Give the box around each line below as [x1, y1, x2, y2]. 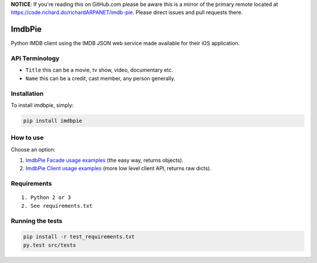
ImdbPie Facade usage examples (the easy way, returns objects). [25, 157, 184, 164]
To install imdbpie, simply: [11, 102, 74, 109]
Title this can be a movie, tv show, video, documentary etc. [25, 66, 173, 73]
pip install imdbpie [23, 117, 82, 124]
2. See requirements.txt [21, 203, 93, 209]
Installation [11, 89, 44, 97]
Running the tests [11, 217, 63, 225]
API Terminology [11, 55, 60, 63]
